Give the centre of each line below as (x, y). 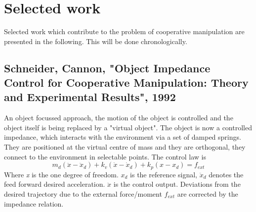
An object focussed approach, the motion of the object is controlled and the (119, 118)
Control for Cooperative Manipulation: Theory (126, 82)
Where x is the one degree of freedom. (61, 174)
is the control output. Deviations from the (177, 184)
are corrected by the (208, 193)
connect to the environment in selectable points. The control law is (105, 156)
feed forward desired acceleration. (55, 184)
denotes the (226, 174)
